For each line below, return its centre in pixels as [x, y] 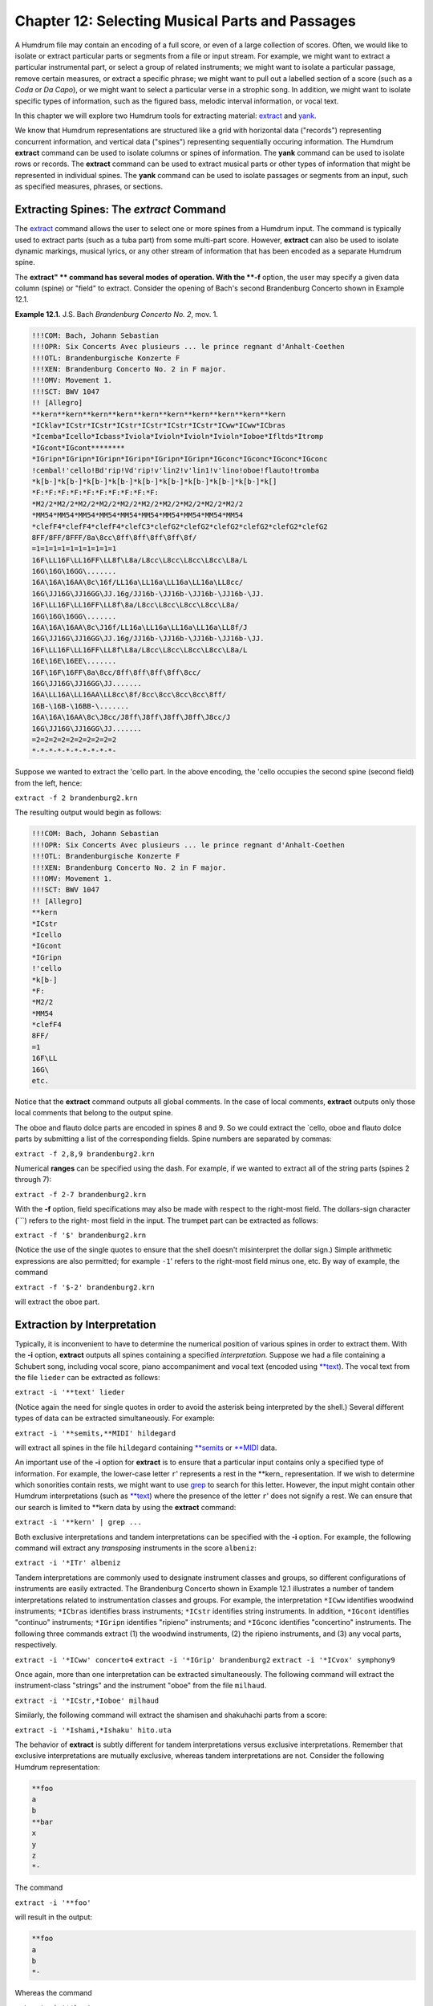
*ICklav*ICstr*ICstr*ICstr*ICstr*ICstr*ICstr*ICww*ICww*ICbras [159, 425]
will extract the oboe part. [57, 1301]
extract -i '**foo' [53, 1902]
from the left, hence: [49, 783]
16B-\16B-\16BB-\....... [81, 706]
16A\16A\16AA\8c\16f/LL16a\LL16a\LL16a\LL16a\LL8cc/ [138, 583]
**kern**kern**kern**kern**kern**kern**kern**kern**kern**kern [159, 414]
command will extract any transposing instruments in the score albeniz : [136, 1548]
